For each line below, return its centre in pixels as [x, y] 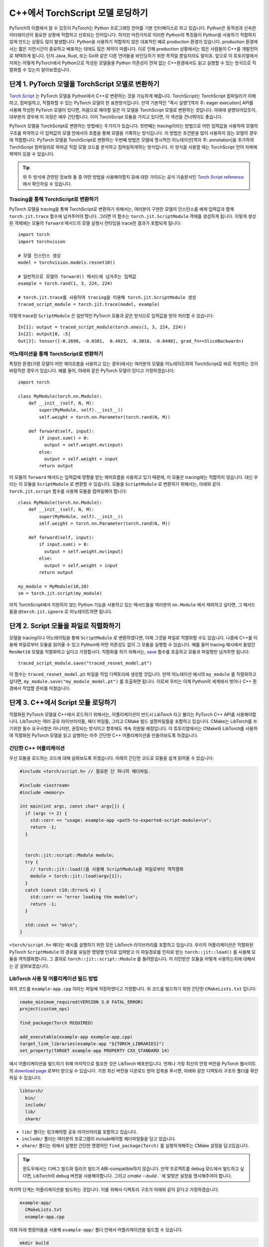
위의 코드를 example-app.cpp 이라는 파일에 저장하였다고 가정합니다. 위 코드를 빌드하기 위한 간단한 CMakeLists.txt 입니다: [133, 989]
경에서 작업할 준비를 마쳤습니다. [40, 688]
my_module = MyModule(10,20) [54, 586]
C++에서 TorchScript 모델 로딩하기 [78, 13]
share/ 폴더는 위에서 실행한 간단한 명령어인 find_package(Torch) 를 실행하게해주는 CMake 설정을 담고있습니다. [135, 1146]
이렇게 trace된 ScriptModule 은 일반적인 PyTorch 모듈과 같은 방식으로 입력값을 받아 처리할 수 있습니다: [112, 315]
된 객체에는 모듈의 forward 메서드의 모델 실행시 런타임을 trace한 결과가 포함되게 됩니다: [95, 223]
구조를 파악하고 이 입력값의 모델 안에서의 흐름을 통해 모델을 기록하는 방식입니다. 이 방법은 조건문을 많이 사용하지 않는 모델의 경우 [133, 133]
